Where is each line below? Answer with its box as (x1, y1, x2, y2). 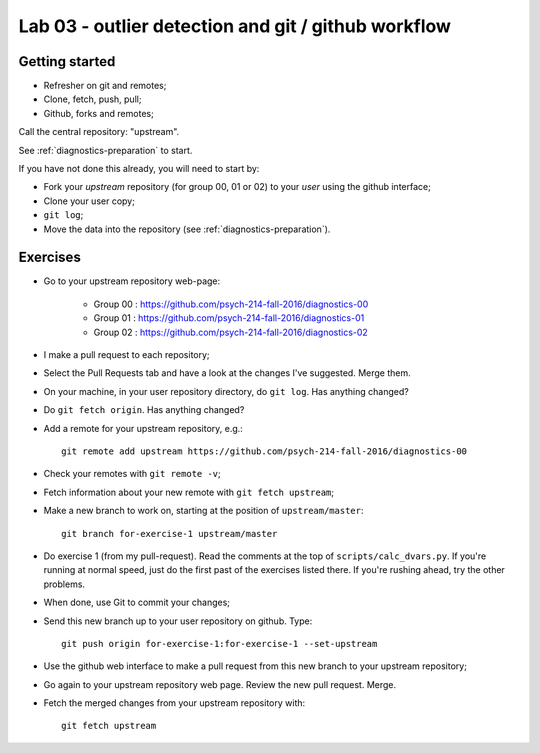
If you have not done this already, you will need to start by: (18, 163, 260, 175)
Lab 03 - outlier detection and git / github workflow (18, 15, 452, 37)
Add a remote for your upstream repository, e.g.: (43, 422, 244, 434)
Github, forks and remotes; (43, 107, 154, 119)
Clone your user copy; (43, 195, 135, 207)
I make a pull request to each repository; (43, 349, 210, 361)
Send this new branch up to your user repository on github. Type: (43, 615, 313, 627)
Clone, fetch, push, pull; (43, 93, 142, 105)
